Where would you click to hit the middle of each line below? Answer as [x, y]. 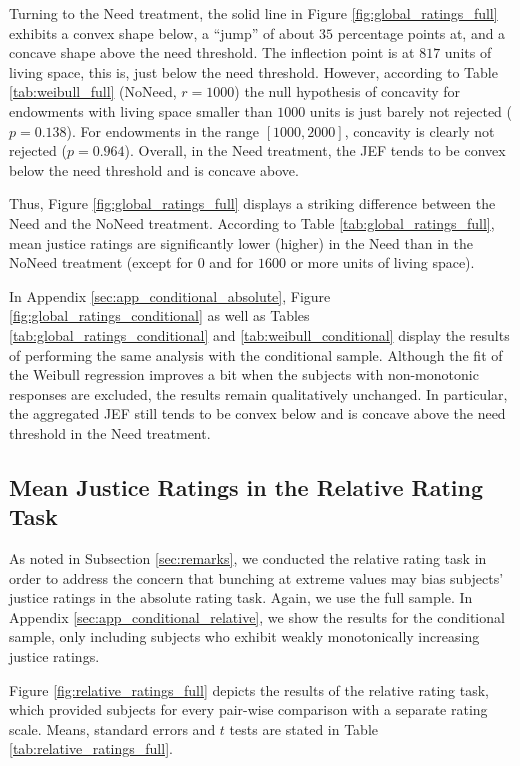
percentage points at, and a [421, 32]
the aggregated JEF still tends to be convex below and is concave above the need [257, 413]
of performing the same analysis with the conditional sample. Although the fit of [256, 354]
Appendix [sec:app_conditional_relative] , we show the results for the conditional [257, 616]
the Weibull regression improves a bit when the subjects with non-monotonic [244, 374]
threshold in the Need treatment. [110, 432]
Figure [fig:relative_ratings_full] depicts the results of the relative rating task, [249, 689]
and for [231, 262]
